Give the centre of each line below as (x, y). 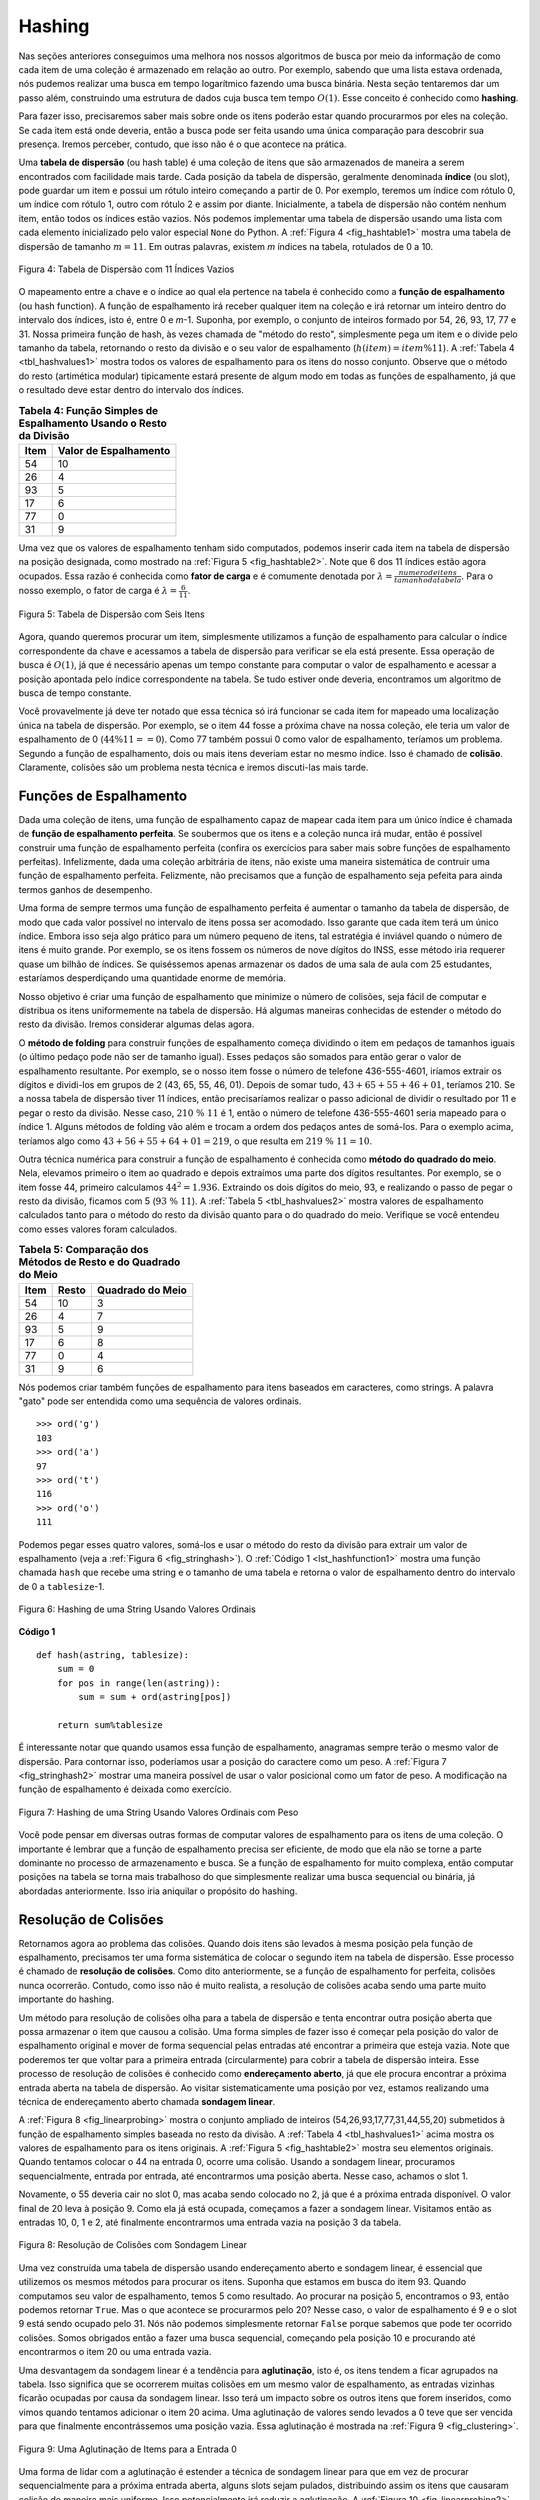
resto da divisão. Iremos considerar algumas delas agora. (136, 1024)
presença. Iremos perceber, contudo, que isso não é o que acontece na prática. (182, 144)
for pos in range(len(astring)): (139, 1683)
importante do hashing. (66, 1999)
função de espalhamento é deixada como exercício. (125, 1789)
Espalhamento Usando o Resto (92, 423)
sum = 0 (75, 1669)
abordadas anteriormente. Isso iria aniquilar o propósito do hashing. (158, 1891)
